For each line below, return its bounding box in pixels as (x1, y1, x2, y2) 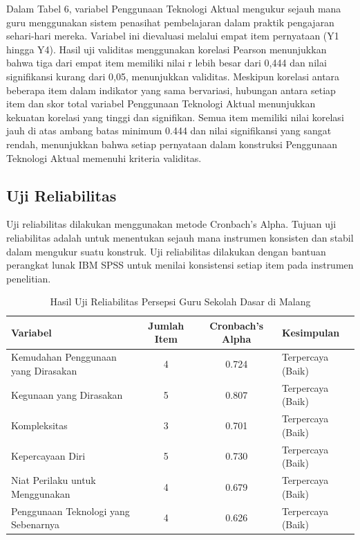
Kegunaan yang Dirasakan (11, 387, 123, 402)
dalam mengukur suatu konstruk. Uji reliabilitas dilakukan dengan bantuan (6, 244, 326, 258)
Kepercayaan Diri (11, 449, 86, 463)
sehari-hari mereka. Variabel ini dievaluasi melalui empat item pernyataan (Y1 (6, 28, 339, 43)
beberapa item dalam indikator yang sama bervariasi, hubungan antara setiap (6, 82, 336, 97)
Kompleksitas (11, 418, 68, 432)
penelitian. (6, 271, 51, 285)
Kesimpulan (281, 325, 340, 339)
